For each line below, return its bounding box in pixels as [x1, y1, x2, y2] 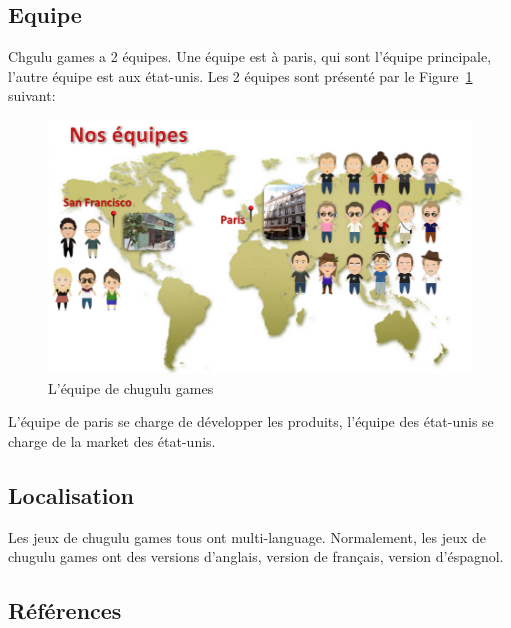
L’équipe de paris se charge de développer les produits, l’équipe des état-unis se [8, 411, 494, 432]
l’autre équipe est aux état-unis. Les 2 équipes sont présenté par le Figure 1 [8, 65, 473, 86]
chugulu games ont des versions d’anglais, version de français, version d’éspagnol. [8, 546, 504, 567]
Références [8, 595, 122, 626]
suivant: [8, 85, 56, 106]
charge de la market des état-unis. [8, 430, 216, 451]
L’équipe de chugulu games [48, 377, 214, 398]
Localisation [8, 479, 134, 510]
